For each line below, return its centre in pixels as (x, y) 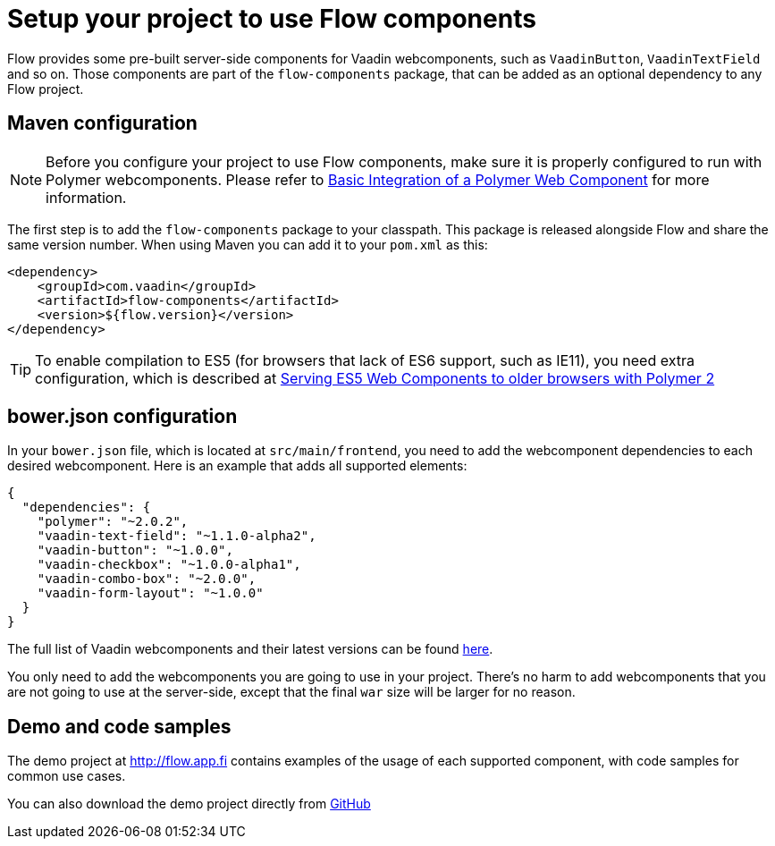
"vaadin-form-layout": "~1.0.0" (150, 593)
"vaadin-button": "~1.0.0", (135, 550)
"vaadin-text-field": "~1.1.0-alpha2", (177, 536)
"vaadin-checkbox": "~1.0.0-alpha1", (169, 565)
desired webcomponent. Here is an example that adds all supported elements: (237, 466)
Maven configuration (102, 123)
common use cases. (67, 776)
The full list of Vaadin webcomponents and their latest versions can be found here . (250, 649)
